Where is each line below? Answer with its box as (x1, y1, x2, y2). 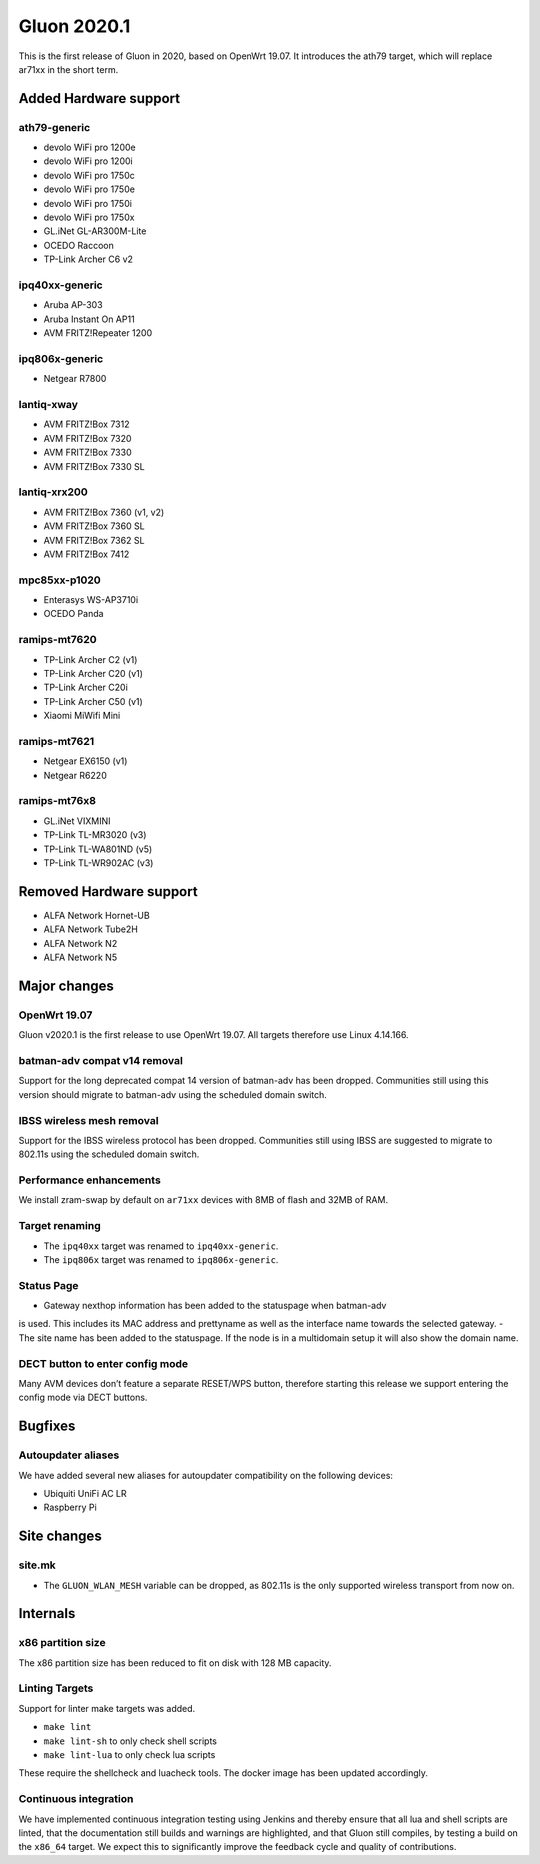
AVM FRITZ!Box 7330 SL (43, 460, 145, 472)
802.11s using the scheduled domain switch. (18, 1148, 200, 1160)
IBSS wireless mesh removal (18, 1113, 159, 1127)
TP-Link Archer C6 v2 (43, 253, 134, 265)
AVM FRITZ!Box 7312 (43, 418, 130, 430)
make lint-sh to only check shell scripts (43, 1735, 218, 1747)
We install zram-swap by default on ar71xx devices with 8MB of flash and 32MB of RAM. (18, 1194, 389, 1206)
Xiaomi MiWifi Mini (43, 710, 121, 722)
